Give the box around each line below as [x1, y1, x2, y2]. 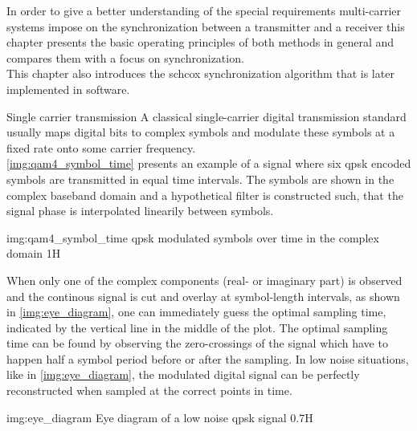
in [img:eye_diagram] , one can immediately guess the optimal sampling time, [6, 303, 386, 320]
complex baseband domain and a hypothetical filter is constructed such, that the [6, 186, 403, 203]
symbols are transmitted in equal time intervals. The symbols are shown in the [6, 170, 395, 187]
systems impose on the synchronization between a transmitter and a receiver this [6, 18, 405, 35]
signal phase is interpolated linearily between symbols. [6, 202, 274, 219]
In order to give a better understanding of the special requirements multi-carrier [6, 2, 401, 18]
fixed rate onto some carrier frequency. [6, 139, 196, 156]
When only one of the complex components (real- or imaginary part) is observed [6, 271, 403, 288]
